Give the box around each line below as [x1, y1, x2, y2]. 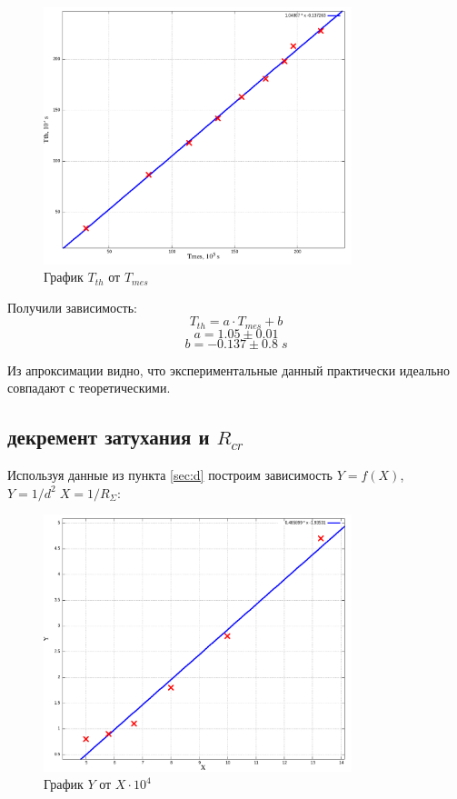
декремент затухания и [7, 423, 210, 451]
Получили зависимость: [7, 297, 137, 316]
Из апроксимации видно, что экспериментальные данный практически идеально [7, 360, 451, 379]
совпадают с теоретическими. [7, 378, 171, 397]
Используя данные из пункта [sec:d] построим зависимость [7, 465, 333, 484]
